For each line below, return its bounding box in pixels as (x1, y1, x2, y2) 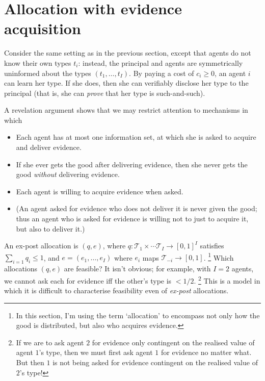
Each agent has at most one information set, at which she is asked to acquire (16, 132, 256, 142)
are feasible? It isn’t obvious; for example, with (64, 263, 211, 274)
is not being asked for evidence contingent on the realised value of (52, 357, 258, 368)
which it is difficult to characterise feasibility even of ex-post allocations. (4, 285, 229, 296)
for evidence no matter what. (161, 347, 252, 358)
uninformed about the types (4, 67, 91, 78)
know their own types (4, 57, 71, 68)
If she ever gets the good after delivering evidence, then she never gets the (16, 159, 248, 169)
